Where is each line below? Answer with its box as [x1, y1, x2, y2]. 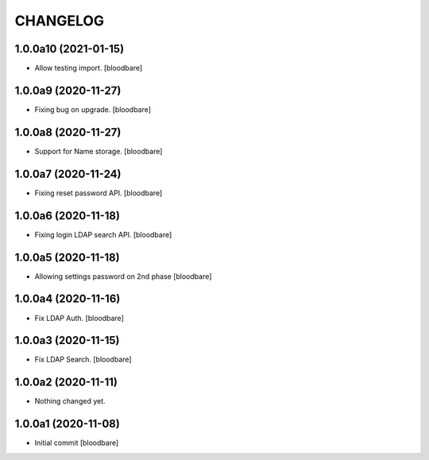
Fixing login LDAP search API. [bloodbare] [34, 230, 172, 239]
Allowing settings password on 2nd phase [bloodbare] [34, 271, 212, 281]
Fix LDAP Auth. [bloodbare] [34, 313, 125, 323]
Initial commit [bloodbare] [34, 438, 119, 448]
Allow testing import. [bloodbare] [34, 64, 143, 73]
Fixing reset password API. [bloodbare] [34, 187, 163, 198]
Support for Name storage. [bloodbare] [34, 146, 163, 156]
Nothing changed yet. [34, 396, 106, 406]
